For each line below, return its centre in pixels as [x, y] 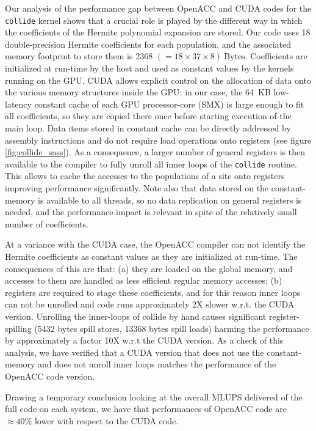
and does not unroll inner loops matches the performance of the [157, 364]
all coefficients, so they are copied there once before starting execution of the [148, 116]
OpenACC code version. [50, 376]
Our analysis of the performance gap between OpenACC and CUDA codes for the [158, 8]
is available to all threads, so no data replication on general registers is [170, 200]
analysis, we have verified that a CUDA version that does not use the [135, 352]
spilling [18, 328]
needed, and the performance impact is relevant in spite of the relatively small [151, 212]
